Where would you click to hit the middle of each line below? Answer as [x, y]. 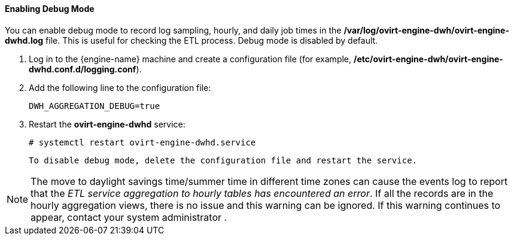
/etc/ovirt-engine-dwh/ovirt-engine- [428, 59]
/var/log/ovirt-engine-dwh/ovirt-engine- [426, 30]
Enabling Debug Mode [50, 9]
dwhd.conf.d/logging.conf [83, 69]
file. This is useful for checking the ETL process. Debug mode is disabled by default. [212, 40]
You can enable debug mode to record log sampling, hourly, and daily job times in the [173, 30]
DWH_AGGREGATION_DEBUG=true [95, 106]
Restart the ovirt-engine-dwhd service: [107, 124]
